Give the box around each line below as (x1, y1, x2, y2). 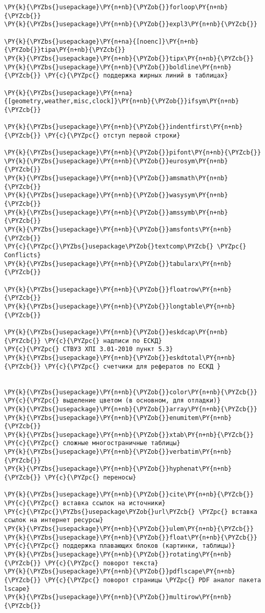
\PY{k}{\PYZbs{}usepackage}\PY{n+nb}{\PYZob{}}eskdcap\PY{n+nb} (4, 328, 228, 336)
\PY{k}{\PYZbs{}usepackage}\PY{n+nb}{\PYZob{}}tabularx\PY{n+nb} (4, 260, 232, 267)
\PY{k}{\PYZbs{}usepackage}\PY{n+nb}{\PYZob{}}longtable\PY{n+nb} (4, 302, 236, 310)
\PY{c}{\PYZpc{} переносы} (44, 474, 136, 482)
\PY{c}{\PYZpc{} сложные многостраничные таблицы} (4, 439, 180, 447)
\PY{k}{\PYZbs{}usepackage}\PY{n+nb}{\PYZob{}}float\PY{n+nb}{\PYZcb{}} (4, 533, 257, 541)
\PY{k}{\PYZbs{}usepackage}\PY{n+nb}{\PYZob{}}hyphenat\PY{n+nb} (4, 465, 232, 473)
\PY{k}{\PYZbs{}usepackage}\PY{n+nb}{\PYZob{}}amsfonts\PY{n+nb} (4, 226, 232, 234)
